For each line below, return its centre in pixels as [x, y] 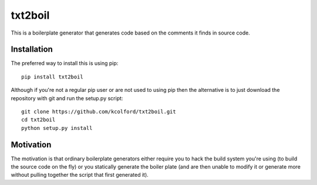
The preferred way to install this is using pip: [65, 63]
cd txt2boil [38, 120]
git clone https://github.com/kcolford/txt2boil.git [99, 112]
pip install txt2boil [52, 77]
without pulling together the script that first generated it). [80, 175]
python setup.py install [57, 128]
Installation [32, 49]
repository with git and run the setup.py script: [67, 98]
